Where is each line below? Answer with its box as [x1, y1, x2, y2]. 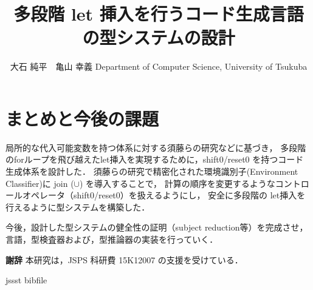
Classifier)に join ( [5, 177, 74, 189]
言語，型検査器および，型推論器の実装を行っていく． [5, 233, 218, 245]
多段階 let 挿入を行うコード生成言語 [13, 1, 304, 26]
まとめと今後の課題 [5, 106, 159, 130]
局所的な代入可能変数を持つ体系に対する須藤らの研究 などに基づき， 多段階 [5, 141, 306, 153]
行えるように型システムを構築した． [5, 200, 150, 213]
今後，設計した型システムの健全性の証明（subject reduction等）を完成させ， [5, 221, 308, 234]
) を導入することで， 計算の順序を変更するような [79, 177, 275, 189]
